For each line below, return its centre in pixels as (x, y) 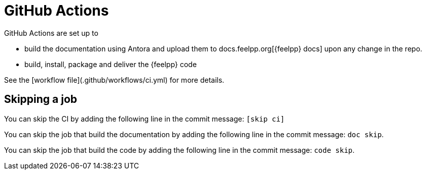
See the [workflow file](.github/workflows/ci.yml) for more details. (114, 80)
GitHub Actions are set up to (51, 33)
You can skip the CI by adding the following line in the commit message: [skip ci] (145, 119)
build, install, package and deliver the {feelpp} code (111, 64)
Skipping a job (41, 99)
